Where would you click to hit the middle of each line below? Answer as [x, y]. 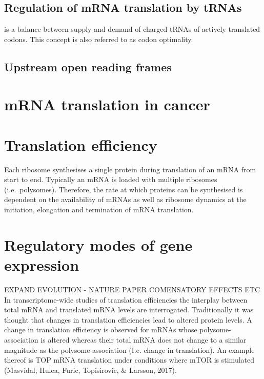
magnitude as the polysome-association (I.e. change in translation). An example [129, 350]
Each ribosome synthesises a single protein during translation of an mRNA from [130, 169]
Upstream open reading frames [88, 66]
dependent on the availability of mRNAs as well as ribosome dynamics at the [125, 199]
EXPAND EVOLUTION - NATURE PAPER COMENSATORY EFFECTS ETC [132, 289]
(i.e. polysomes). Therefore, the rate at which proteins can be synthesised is [124, 189]
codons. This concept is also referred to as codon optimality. [99, 39]
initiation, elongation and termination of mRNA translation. [99, 210]
